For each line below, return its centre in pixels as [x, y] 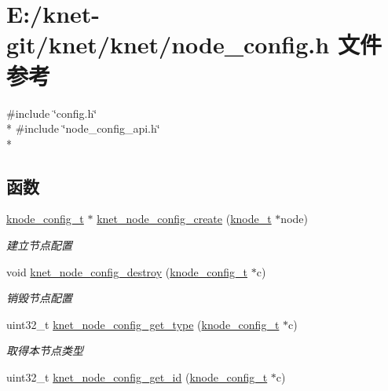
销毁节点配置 [39, 298]
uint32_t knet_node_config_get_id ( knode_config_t [137, 377]
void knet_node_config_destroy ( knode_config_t [127, 271]
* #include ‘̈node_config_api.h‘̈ [83, 128]
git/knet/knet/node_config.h [168, 44]
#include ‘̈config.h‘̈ [52, 113]
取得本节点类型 [45, 351]
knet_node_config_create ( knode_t [184, 219]
